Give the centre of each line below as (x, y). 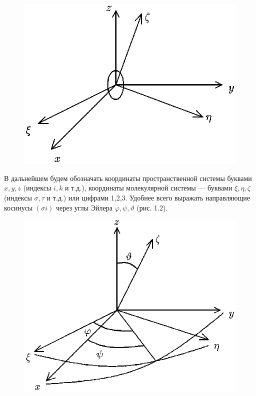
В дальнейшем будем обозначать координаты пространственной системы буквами (128, 178)
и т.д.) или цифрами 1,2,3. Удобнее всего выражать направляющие (148, 198)
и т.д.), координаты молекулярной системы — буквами (149, 188)
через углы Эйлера (84, 207)
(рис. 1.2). (152, 207)
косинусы (18, 207)
